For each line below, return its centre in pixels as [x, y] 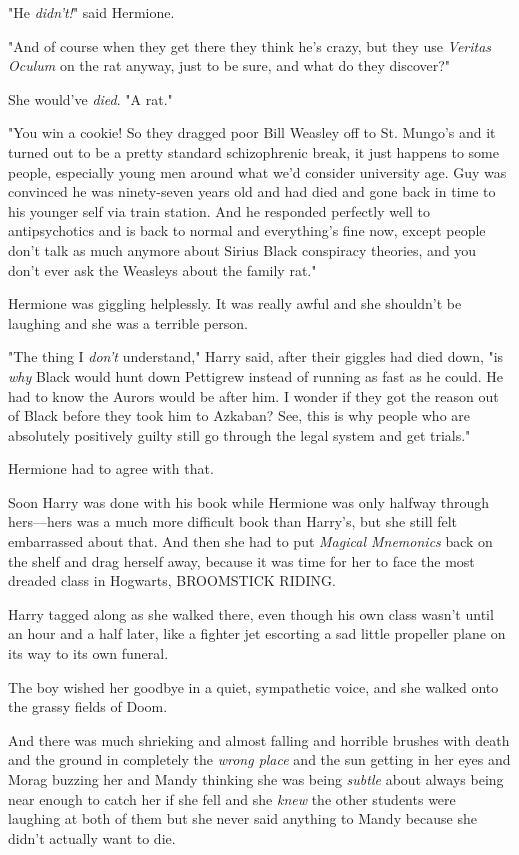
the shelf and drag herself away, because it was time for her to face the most [241, 560]
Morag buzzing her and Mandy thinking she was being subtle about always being [256, 779]
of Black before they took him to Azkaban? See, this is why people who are [239, 415]
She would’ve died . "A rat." [90, 98]
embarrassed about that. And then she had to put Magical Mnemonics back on [250, 541]
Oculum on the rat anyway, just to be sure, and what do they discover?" [229, 65]
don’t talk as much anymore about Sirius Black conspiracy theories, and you [242, 249]
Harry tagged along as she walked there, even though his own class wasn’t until [251, 613]
